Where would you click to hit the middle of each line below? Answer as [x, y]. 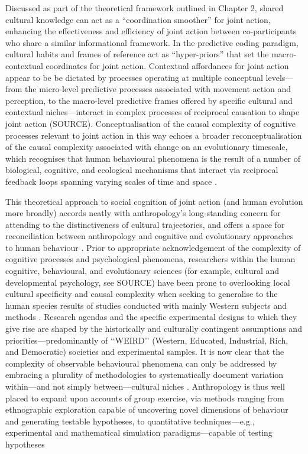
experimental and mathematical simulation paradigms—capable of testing [139, 432]
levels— [280, 77]
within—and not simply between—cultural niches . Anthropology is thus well [145, 386]
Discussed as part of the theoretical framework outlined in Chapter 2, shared [145, 8]
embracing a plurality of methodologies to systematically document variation [145, 375]
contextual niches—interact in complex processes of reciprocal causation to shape [153, 112]
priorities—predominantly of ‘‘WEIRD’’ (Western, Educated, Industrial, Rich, [147, 340]
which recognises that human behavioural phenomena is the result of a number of [153, 158]
